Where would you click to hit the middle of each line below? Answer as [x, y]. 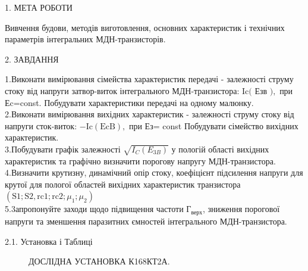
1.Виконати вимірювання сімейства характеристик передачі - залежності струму [149, 79]
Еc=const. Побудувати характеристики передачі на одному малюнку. [129, 102]
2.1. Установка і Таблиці [49, 241]
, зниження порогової [241, 209]
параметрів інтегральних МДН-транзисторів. [85, 39]
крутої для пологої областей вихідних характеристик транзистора [123, 184]
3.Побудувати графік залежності [63, 149]
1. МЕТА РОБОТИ [39, 7]
